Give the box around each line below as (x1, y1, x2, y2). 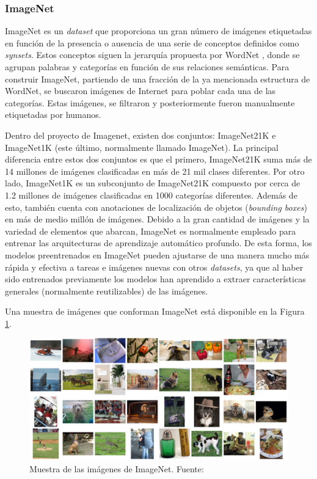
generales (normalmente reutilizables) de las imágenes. (5, 284, 208, 297)
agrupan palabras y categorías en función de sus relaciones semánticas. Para (5, 60, 290, 73)
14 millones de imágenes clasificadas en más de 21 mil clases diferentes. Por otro (5, 164, 305, 177)
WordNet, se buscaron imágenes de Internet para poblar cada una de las (5, 84, 276, 97)
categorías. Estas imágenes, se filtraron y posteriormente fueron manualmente (5, 96, 295, 109)
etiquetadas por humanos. (5, 108, 101, 121)
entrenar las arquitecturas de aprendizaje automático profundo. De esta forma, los (5, 236, 312, 249)
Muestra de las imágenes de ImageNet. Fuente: (29, 463, 204, 475)
